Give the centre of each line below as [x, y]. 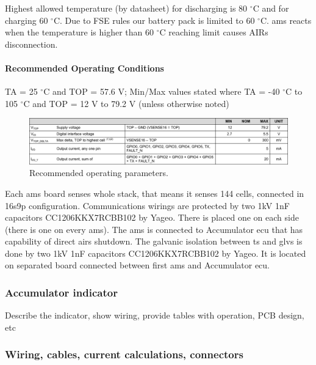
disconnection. [31, 44]
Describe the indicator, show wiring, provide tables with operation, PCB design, [155, 315]
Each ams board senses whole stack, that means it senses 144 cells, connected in [155, 193]
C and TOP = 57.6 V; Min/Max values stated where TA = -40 [162, 91]
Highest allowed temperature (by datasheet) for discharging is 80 [126, 8]
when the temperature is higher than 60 [80, 32]
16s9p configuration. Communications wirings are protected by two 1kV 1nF [147, 205]
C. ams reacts [286, 20]
